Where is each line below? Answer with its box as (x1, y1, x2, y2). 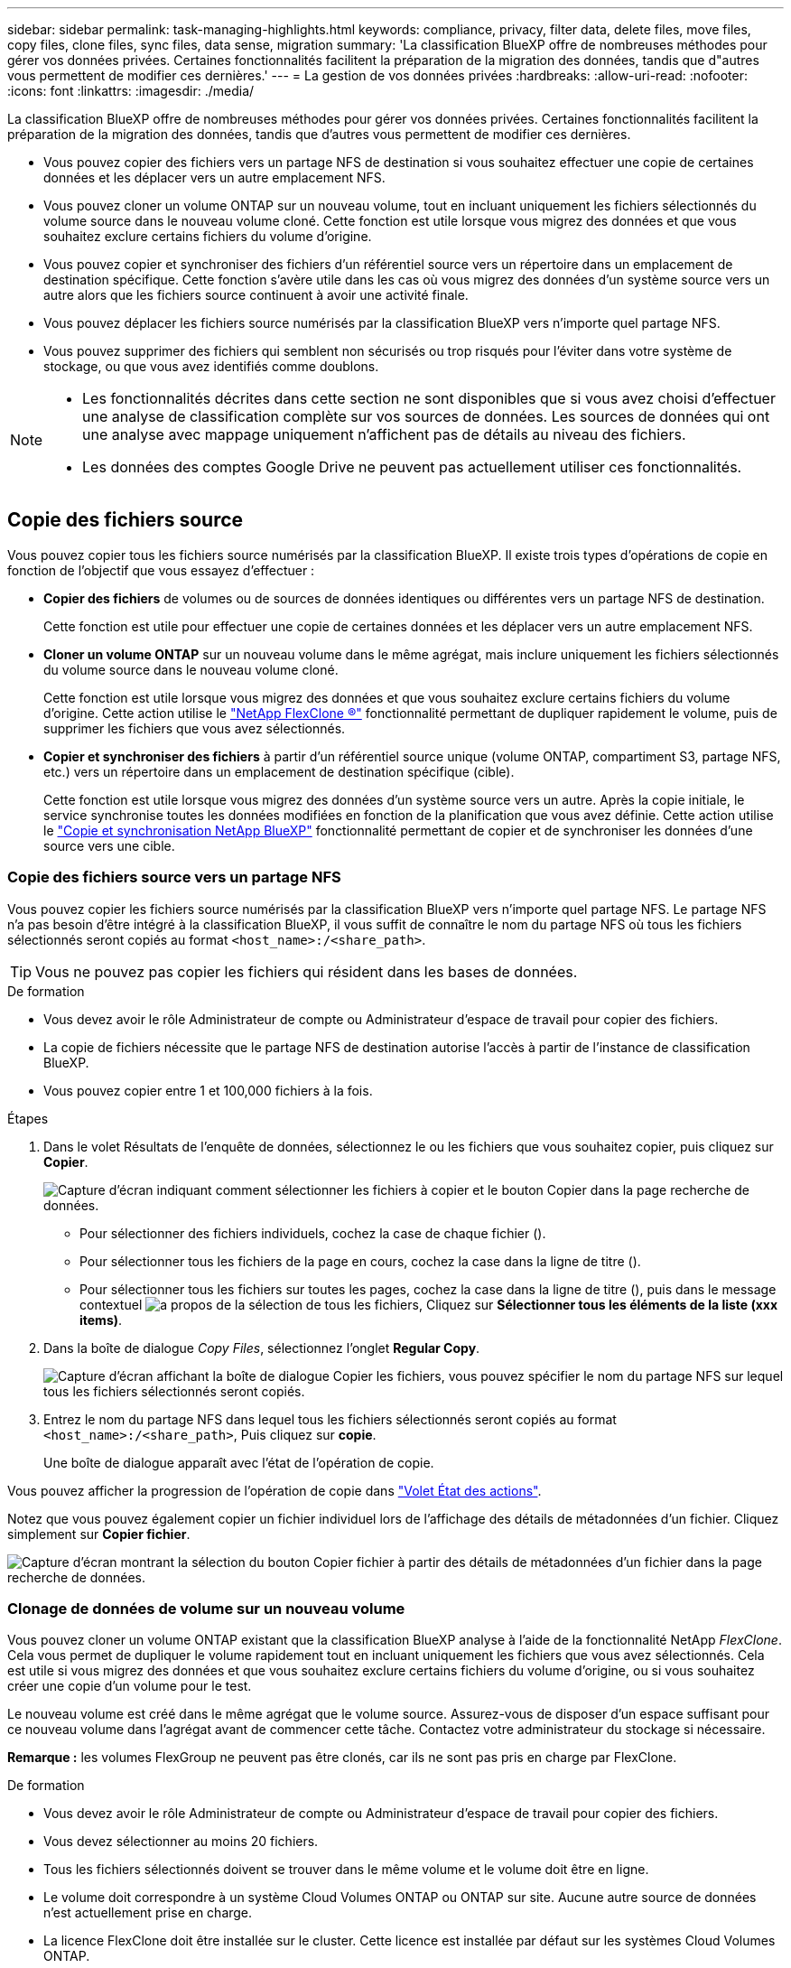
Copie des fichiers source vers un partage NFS (7, 868, 341, 887)
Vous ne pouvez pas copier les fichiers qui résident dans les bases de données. (35, 962, 578, 981)
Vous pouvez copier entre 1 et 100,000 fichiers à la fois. (43, 1082, 373, 1098)
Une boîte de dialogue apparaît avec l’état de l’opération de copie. (43, 1454, 434, 1470)
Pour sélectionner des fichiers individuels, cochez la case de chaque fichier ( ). (79, 1225, 546, 1241)
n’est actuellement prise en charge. (43, 1905, 253, 1921)
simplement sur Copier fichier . (7, 1525, 191, 1542)
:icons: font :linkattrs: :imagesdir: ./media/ (7, 83, 255, 98)
